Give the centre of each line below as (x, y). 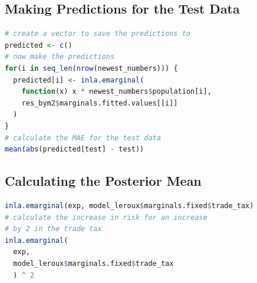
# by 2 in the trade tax (53, 229)
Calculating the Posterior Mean (103, 181)
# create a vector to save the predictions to (98, 34)
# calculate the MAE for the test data (83, 138)
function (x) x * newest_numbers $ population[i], (116, 92)
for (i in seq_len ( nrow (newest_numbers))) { (91, 68)
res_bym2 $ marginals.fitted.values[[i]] (100, 103)
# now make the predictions (60, 57)
